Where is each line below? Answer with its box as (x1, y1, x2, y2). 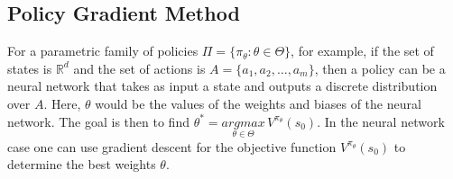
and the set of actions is (73, 58, 206, 77)
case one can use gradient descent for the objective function (7, 137, 337, 156)
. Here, (43, 94, 81, 112)
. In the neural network (317, 112, 445, 130)
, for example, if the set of (291, 41, 434, 60)
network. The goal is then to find (7, 112, 190, 130)
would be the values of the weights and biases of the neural (95, 94, 421, 112)
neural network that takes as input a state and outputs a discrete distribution (7, 76, 438, 95)
